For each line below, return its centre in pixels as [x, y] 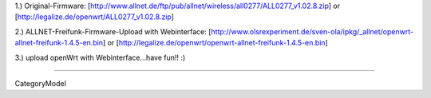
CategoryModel [41, 83]
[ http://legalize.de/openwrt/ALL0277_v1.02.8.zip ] [95, 17]
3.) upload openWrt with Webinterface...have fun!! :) [100, 57]
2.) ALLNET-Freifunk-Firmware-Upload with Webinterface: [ [113, 31]
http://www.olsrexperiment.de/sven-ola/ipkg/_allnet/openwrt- [312, 31]
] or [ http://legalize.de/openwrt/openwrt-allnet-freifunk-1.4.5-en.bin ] [215, 43]
